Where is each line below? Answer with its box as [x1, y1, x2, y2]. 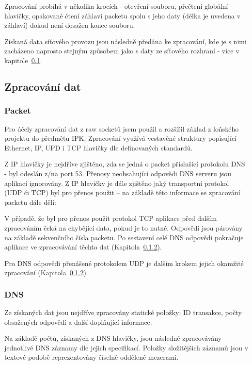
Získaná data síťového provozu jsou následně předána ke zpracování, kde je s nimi [4, 36, 247, 46]
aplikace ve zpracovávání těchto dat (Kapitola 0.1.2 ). [4, 242, 162, 252]
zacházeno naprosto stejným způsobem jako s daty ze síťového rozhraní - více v [4, 46, 239, 56]
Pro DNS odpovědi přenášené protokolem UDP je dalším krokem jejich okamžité [4, 258, 244, 268]
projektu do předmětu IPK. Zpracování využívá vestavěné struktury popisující [4, 133, 237, 143]
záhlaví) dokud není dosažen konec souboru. [4, 20, 135, 30]
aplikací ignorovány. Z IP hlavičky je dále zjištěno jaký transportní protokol [4, 178, 229, 188]
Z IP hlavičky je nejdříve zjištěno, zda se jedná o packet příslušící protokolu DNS [4, 159, 245, 169]
